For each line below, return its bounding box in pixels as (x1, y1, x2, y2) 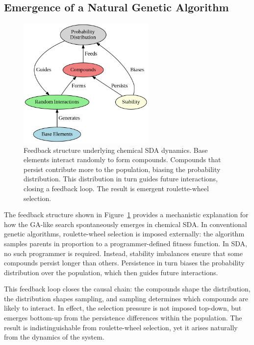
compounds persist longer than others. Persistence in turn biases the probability (4, 258, 245, 268)
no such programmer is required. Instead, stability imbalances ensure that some (4, 248, 243, 258)
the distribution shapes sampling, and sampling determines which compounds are (4, 293, 249, 303)
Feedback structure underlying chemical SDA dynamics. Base (24, 144, 208, 155)
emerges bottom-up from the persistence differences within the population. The (4, 313, 242, 323)
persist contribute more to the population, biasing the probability (24, 164, 221, 174)
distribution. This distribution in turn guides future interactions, (24, 173, 218, 184)
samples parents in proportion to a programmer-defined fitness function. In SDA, (4, 238, 247, 248)
